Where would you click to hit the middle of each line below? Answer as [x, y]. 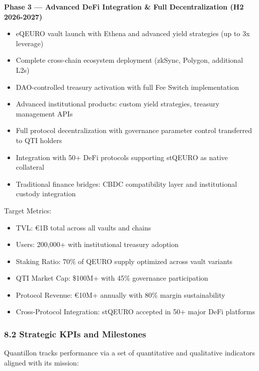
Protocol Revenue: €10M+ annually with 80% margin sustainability [120, 294]
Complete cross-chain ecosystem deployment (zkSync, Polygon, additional [129, 60]
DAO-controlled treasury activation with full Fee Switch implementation [127, 87]
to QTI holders [39, 140]
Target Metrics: [28, 210]
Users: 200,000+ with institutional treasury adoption [97, 244]
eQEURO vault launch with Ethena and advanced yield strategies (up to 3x [133, 33]
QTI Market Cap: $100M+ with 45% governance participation [112, 278]
